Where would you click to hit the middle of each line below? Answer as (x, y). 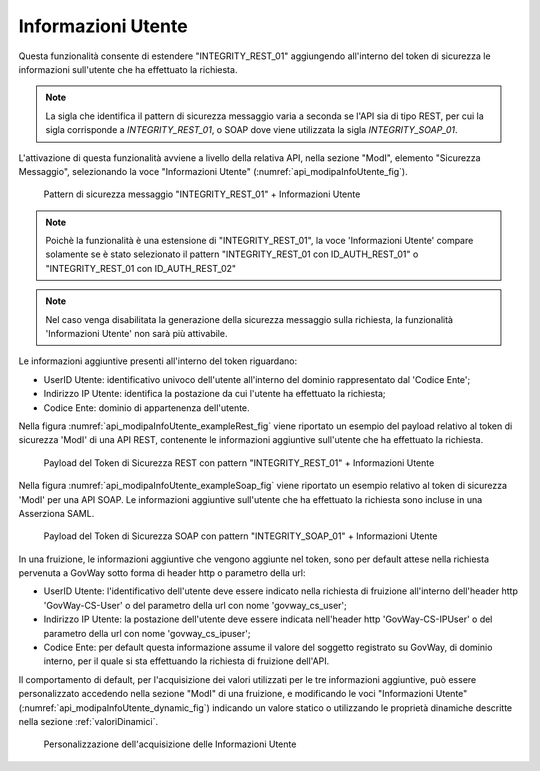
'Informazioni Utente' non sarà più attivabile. (136, 334)
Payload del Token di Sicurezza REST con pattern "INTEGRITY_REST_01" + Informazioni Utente (239, 462)
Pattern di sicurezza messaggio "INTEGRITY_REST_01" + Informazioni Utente (202, 194)
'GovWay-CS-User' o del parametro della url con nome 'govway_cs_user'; (195, 605)
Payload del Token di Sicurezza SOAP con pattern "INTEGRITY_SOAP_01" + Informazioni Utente (240, 536)
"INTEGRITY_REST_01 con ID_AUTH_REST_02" (141, 268)
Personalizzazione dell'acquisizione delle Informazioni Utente (170, 744)
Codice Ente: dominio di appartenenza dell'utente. (146, 407)
